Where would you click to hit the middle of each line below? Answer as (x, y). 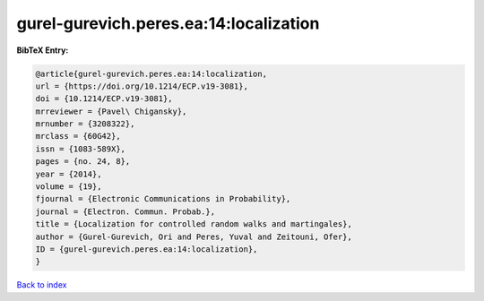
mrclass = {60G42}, (78, 136)
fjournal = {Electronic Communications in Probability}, (163, 199)
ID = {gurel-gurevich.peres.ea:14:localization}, (147, 249)
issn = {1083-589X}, (80, 149)
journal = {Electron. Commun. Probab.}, (125, 211)
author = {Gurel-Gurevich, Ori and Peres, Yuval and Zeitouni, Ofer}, (194, 236)
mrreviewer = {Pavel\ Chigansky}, (111, 111)
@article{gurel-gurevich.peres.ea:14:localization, (151, 73)
